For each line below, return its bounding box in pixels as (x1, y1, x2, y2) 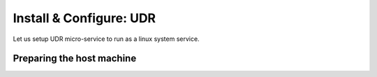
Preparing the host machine (13, 53, 137, 65)
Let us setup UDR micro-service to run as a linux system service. (13, 35, 200, 43)
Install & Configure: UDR (13, 10, 156, 26)
